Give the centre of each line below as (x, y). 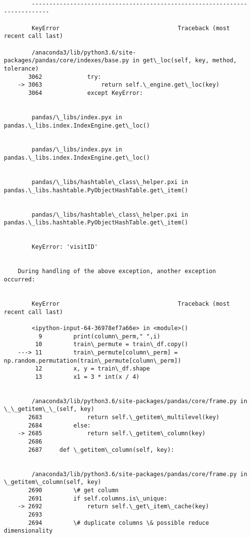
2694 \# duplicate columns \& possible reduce (119, 523)
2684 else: (59, 425)
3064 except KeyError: (86, 93)
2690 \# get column (74, 491)
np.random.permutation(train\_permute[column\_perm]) (93, 361)
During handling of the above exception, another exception (117, 271)
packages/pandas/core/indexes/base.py (67, 61)
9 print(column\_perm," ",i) (100, 336)
